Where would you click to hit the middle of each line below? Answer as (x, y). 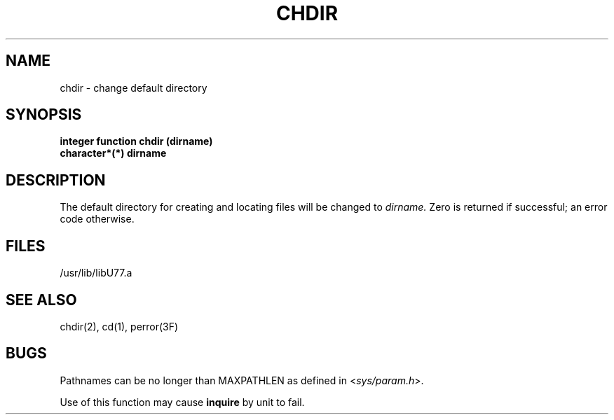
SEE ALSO (41, 300)
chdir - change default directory (134, 87)
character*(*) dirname (113, 153)
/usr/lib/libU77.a (96, 273)
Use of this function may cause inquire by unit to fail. (182, 402)
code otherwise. (97, 219)
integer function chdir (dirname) (136, 141)
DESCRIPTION (56, 180)
